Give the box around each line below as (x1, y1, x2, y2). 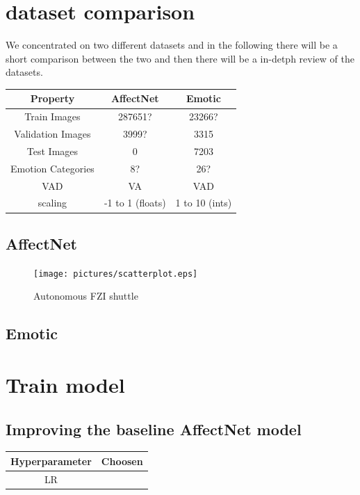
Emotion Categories (10, 161, 95, 175)
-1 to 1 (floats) (104, 195, 166, 210)
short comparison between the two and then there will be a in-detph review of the (6, 51, 354, 65)
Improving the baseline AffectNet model (6, 418, 302, 439)
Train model (6, 370, 125, 398)
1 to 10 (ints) (175, 195, 232, 210)
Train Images (24, 109, 81, 124)
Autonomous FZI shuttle (33, 289, 138, 303)
